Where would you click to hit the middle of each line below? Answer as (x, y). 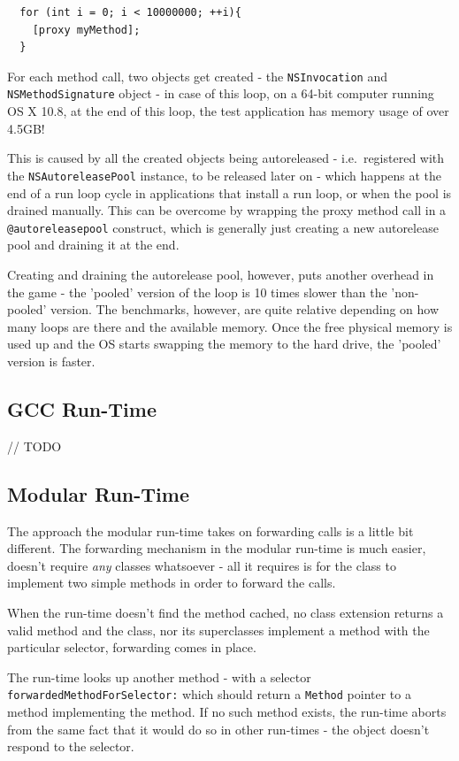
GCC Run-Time (82, 408)
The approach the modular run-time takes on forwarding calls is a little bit (210, 530)
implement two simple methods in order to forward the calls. (172, 583)
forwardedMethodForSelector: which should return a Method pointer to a (209, 694)
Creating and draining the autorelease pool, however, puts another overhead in (221, 274)
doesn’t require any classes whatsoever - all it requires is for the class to (202, 565)
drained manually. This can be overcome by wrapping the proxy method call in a (227, 210)
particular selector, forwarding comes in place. (132, 647)
